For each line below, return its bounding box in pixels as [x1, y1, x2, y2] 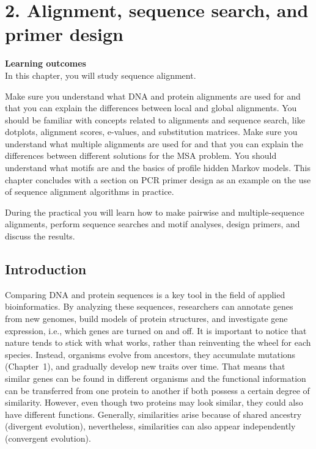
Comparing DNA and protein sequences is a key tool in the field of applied [5, 288, 285, 301]
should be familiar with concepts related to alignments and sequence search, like [5, 113, 305, 126]
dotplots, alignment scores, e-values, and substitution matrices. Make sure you [5, 125, 298, 138]
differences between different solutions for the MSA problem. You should [5, 149, 277, 162]
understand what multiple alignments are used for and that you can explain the [5, 137, 304, 150]
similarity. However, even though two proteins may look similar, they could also [5, 396, 303, 409]
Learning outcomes [5, 57, 86, 70]
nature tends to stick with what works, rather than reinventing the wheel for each [5, 336, 311, 349]
